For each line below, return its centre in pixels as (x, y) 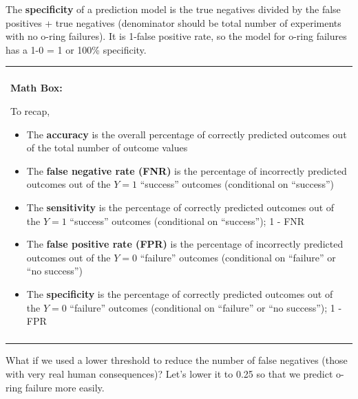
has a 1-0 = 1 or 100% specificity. (76, 49)
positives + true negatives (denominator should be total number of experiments (173, 22)
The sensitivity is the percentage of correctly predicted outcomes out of (180, 207)
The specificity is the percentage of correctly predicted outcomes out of (180, 293)
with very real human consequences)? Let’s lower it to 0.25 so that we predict (169, 374)
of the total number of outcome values (107, 148)
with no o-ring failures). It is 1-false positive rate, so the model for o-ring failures (176, 36)
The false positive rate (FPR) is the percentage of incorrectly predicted (185, 244)
